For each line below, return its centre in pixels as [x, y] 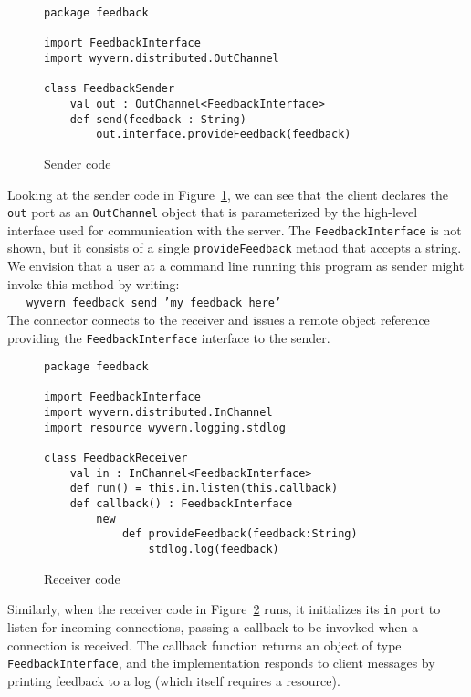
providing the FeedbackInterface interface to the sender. [169, 337]
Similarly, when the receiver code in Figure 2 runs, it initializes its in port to [224, 609]
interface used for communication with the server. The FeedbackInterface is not [235, 229]
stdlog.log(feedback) [214, 550]
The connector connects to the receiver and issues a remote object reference [219, 319]
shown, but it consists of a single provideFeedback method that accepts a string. [235, 248]
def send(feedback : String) [158, 119]
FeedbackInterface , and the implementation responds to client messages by [221, 663]
